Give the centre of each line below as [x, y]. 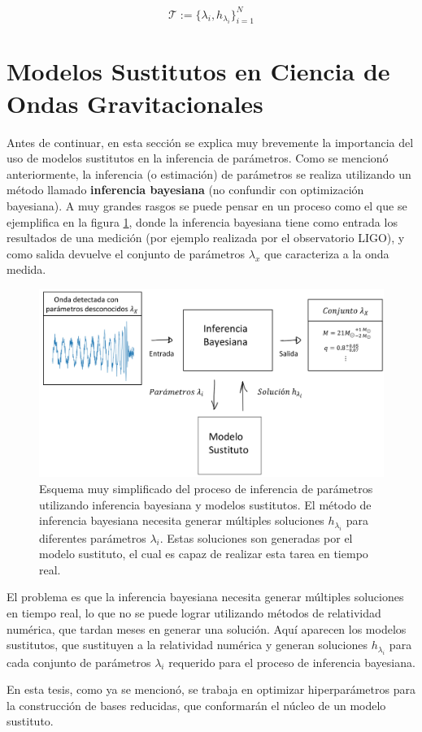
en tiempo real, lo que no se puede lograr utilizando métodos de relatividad [194, 612]
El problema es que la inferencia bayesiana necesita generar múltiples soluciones [205, 597]
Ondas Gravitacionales [135, 103]
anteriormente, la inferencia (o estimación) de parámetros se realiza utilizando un [209, 173]
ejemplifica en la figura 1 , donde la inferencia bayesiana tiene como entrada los [202, 221]
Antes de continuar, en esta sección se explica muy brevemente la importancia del [210, 142]
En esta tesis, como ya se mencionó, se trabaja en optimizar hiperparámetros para [211, 689]
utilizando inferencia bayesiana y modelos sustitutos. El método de [205, 504]
